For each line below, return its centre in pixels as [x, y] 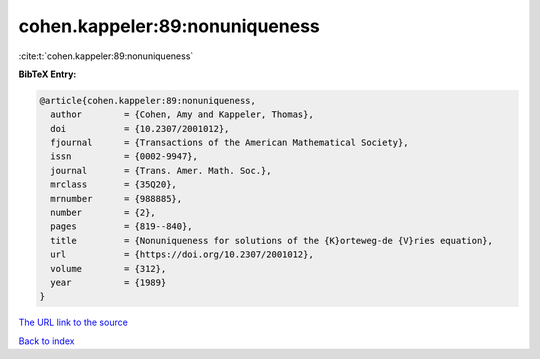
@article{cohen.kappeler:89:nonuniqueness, [148, 100]
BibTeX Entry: [47, 74]
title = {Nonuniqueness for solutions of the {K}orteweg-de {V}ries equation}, [272, 240]
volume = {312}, [108, 268]
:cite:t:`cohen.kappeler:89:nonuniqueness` [106, 56]
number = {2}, [103, 213]
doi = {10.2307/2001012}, [140, 128]
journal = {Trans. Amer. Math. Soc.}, [161, 170]
